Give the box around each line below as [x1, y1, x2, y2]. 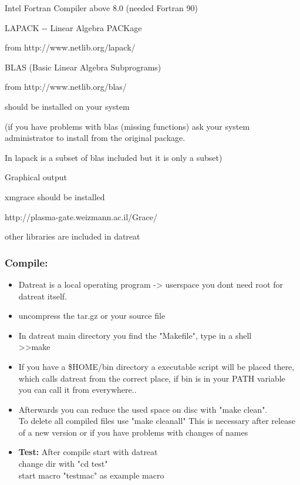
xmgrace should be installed [5, 190, 105, 203]
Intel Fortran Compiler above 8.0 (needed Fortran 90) [5, 2, 198, 14]
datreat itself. [18, 289, 67, 302]
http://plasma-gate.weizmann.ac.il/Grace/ [5, 210, 157, 223]
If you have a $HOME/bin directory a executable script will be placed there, [18, 360, 295, 372]
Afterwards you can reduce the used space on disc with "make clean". [18, 403, 268, 415]
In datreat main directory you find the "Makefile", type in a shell [18, 329, 252, 341]
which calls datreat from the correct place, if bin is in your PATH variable [18, 372, 285, 384]
